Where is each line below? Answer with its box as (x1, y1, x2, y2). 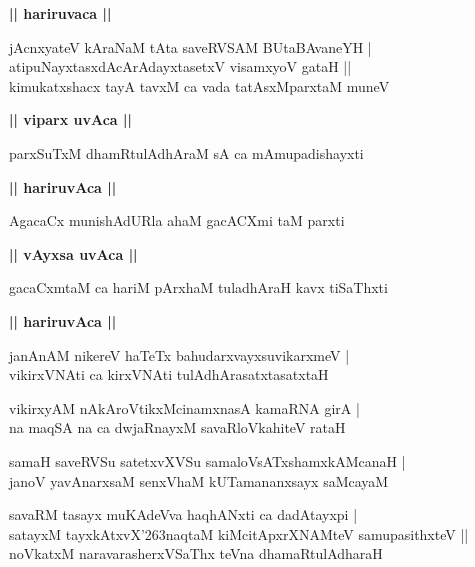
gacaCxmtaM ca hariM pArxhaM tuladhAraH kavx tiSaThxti (9, 277, 388, 298)
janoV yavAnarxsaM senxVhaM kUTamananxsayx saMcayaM (9, 470, 389, 491)
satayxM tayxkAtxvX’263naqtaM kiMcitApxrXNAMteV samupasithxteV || (9, 523, 469, 544)
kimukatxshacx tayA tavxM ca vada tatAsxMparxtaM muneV (9, 75, 390, 96)
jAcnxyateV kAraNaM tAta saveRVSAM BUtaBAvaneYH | (9, 36, 372, 57)
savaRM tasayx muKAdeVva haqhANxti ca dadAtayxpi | (9, 504, 358, 525)
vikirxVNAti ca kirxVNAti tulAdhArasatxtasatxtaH (9, 364, 329, 385)
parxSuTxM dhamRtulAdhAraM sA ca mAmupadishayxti (9, 142, 364, 163)
